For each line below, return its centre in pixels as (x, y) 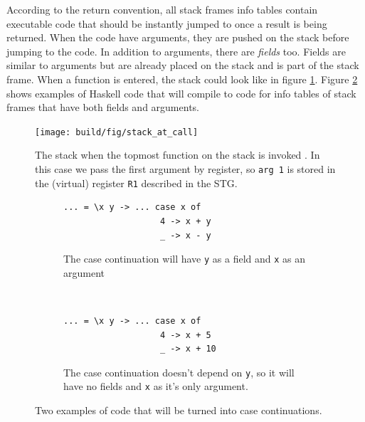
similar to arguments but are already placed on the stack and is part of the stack (183, 65)
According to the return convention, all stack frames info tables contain (162, 9)
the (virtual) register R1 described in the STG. (136, 183)
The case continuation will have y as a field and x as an (185, 259)
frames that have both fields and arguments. (103, 107)
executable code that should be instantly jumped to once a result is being (167, 23)
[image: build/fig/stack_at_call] (117, 132)
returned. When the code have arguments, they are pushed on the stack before (178, 37)
